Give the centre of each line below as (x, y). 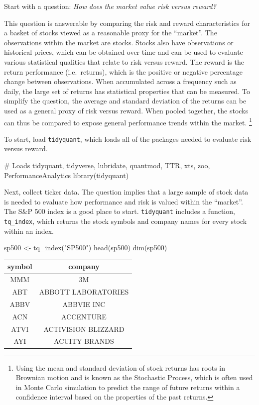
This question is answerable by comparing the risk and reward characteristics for (127, 23)
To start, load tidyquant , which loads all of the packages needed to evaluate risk (128, 139)
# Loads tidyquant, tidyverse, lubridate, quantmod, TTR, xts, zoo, (107, 165)
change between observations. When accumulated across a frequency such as (120, 81)
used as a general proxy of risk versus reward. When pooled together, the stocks (126, 110)
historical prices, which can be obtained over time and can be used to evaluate (124, 52)
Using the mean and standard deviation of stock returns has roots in (121, 367)
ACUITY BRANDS (84, 341)
